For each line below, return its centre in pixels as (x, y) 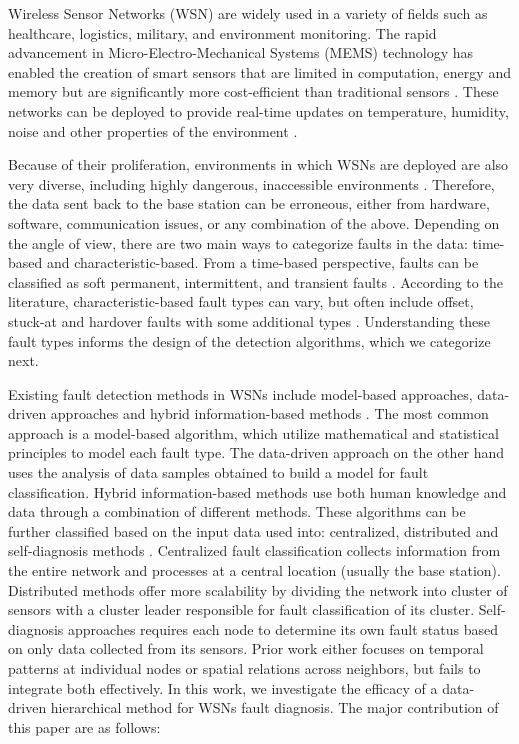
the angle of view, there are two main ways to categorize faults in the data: (238, 242)
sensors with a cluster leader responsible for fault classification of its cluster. (241, 609)
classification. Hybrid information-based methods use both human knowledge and (257, 491)
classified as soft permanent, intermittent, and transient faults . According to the (255, 281)
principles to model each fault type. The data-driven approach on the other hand (256, 452)
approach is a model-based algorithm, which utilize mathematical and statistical (253, 432)
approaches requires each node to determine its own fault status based (283, 628)
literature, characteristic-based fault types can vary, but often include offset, (241, 301)
